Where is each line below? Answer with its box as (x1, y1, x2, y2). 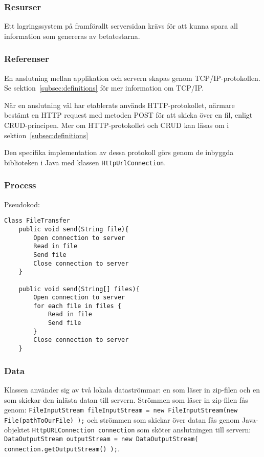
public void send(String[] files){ (18, 285, 140, 293)
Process (4, 179, 36, 191)
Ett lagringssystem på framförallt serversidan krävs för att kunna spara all (4, 20, 238, 31)
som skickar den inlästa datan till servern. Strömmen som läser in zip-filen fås (4, 394, 248, 405)
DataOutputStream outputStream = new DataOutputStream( (4, 436, 199, 443)
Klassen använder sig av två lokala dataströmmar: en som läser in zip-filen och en (4, 384, 260, 395)
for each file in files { (33, 302, 122, 310)
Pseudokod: (4, 199, 40, 209)
